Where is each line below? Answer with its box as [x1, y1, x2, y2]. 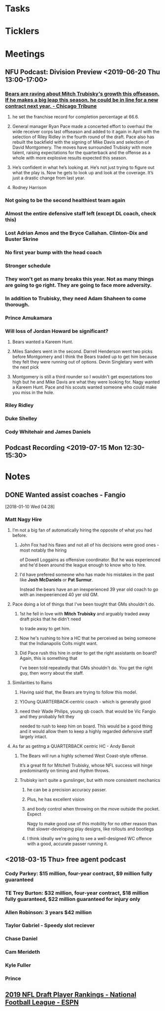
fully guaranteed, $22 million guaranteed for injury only [5, 895, 140, 902]
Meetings [5, 48, 45, 59]
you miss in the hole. [12, 389, 55, 395]
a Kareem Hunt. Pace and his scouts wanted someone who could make [12, 384, 157, 390]
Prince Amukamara [5, 314, 52, 321]
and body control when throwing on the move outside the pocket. [27, 806, 160, 812]
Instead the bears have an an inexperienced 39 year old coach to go [19, 586, 159, 593]
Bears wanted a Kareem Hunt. [12, 339, 73, 345]
